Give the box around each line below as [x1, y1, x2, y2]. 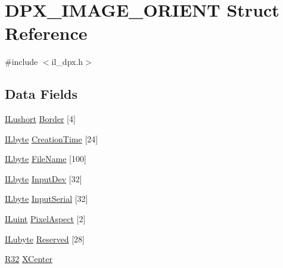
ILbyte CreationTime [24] [5, 132, 98, 145]
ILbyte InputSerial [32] [5, 192, 88, 205]
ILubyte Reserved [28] [5, 232, 85, 245]
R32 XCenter [5, 253, 52, 265]
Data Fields [5, 85, 78, 103]
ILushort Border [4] [5, 113, 76, 125]
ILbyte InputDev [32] [5, 172, 82, 185]
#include [5, 55, 38, 68]
